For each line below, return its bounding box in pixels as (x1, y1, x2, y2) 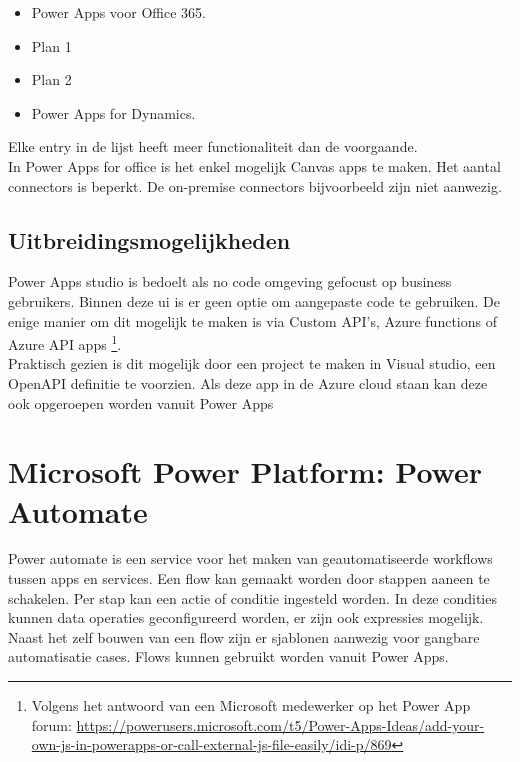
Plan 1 (31, 35, 72, 56)
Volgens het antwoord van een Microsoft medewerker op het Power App (31, 695, 471, 716)
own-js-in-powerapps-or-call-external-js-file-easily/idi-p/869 (31, 734, 392, 755)
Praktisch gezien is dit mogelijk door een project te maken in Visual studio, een (8, 353, 496, 374)
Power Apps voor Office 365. (31, 2, 206, 22)
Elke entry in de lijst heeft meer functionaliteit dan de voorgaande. (8, 136, 418, 157)
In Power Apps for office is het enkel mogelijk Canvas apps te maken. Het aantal (8, 155, 501, 176)
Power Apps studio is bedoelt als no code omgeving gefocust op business (8, 271, 452, 292)
